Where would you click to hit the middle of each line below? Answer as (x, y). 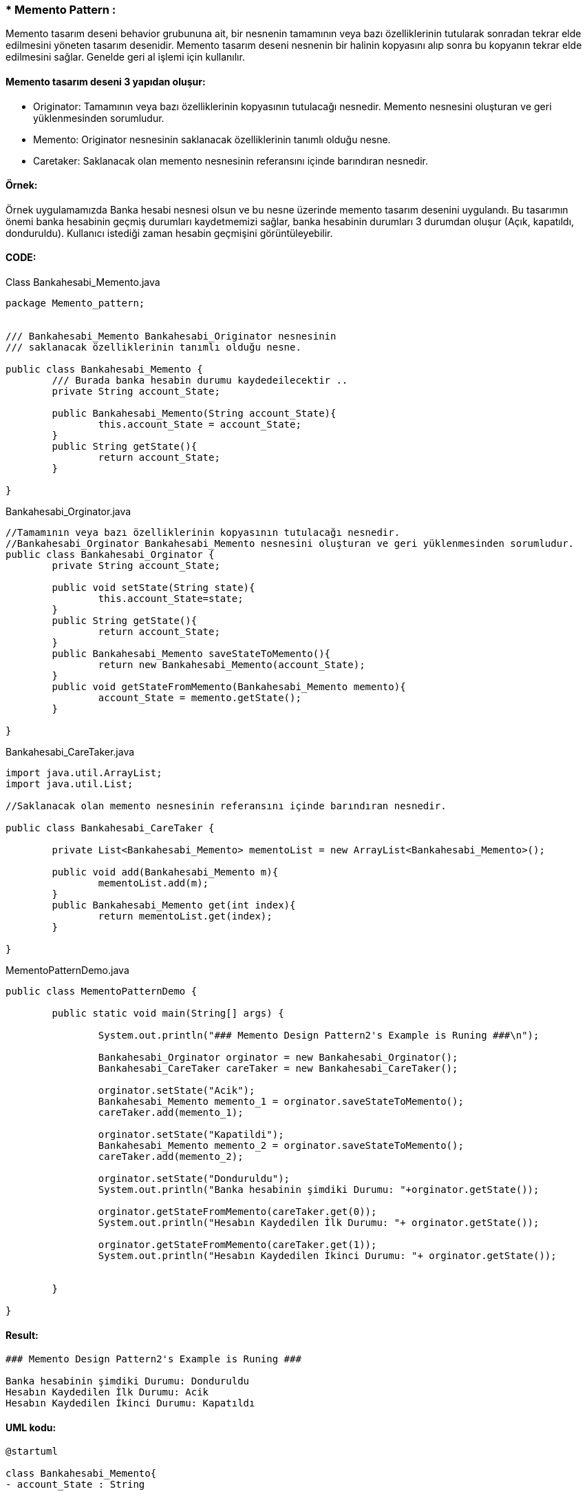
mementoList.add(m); (153, 883)
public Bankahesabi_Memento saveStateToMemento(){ (191, 654)
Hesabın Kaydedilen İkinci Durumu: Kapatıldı (130, 1403)
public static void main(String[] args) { (168, 1014)
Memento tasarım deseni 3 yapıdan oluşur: (106, 81)
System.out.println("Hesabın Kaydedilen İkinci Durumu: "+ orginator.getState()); (327, 1256)
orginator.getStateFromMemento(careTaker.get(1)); (237, 1245)
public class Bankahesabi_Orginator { (110, 555)
